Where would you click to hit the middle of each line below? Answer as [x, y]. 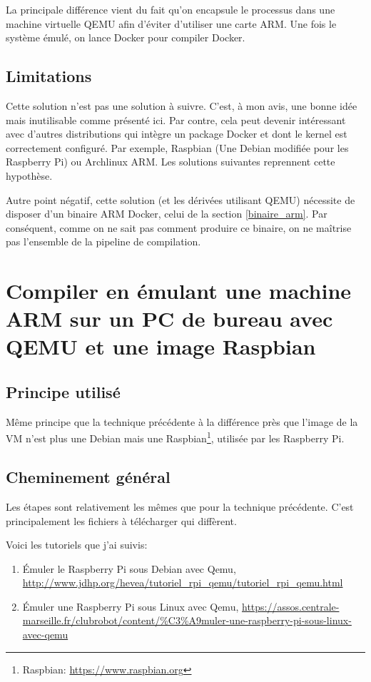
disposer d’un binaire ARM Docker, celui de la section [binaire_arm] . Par [167, 214]
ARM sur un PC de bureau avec [169, 319]
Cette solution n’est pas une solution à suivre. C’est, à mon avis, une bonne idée [182, 105]
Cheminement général [88, 477]
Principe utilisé [63, 392]
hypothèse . [29, 175]
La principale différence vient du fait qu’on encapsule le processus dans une [171, 9]
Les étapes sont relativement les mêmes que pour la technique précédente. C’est [180, 506]
